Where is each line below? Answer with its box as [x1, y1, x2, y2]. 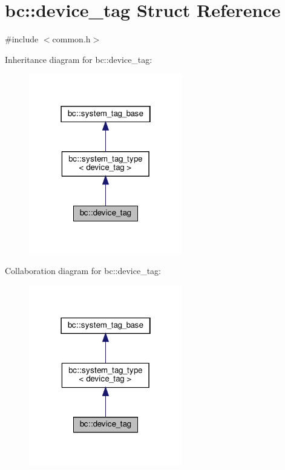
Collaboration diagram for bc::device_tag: [5, 264, 161, 277]
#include [5, 33, 39, 45]
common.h [52, 33, 91, 45]
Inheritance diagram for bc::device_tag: [5, 53, 152, 65]
